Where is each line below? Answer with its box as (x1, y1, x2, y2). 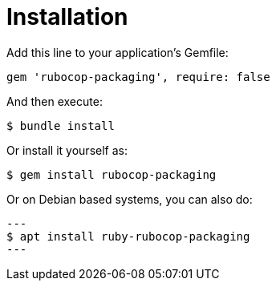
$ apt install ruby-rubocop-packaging (6, 229, 250, 243)
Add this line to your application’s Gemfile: (6, 45, 229, 59)
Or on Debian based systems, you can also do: (6, 192, 253, 206)
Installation (6, 3, 128, 30)
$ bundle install (6, 119, 115, 132)
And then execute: (6, 94, 103, 108)
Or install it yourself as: (6, 143, 128, 157)
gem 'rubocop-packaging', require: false (6, 70, 270, 83)
